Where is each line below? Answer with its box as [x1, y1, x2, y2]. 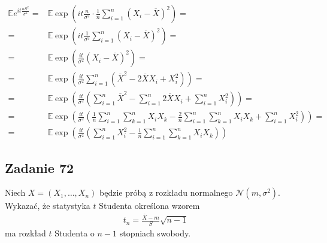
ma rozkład [5, 226, 46, 239]
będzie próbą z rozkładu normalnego [99, 186, 233, 199]
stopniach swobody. [119, 226, 191, 239]
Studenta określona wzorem [99, 199, 200, 212]
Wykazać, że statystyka [5, 199, 90, 212]
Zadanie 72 [5, 158, 74, 177]
